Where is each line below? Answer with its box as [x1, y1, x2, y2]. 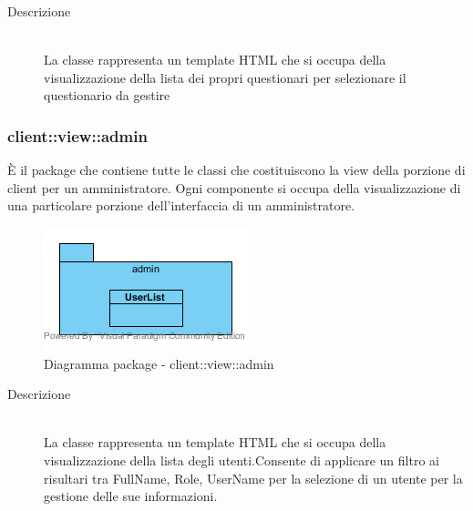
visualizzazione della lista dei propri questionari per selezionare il [44, 67, 406, 87]
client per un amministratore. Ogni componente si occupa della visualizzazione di [7, 178, 461, 197]
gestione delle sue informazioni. [44, 486, 218, 506]
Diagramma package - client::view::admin [44, 353, 274, 373]
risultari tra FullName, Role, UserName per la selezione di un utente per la [44, 468, 463, 487]
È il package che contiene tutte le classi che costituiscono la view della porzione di [7, 160, 466, 179]
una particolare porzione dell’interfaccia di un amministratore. [7, 196, 355, 215]
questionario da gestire [44, 86, 170, 105]
